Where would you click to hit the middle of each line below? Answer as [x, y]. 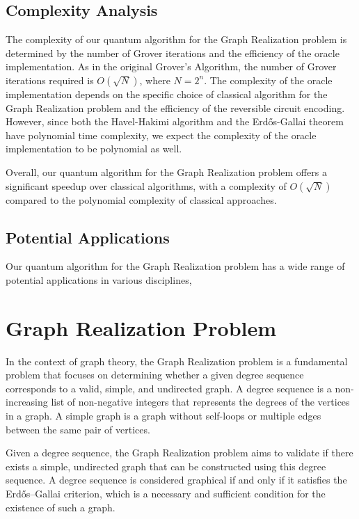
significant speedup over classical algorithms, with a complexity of [146, 185]
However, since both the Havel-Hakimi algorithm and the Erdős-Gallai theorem [175, 121]
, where [155, 80]
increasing [27, 402]
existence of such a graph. [61, 507]
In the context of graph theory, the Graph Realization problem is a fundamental [177, 361]
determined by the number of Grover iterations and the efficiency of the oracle [173, 53]
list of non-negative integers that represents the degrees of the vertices [200, 402]
